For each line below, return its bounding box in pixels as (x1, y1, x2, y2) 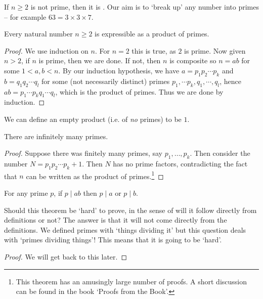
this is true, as (131, 45, 176, 56)
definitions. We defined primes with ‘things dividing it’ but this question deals (4, 224, 246, 235)
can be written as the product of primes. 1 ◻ (26, 169, 164, 181)
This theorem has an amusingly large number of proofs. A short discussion (16, 276, 247, 286)
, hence (220, 75, 241, 86)
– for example (4, 11, 47, 22)
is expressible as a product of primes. (95, 28, 209, 39)
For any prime (4, 187, 48, 198)
